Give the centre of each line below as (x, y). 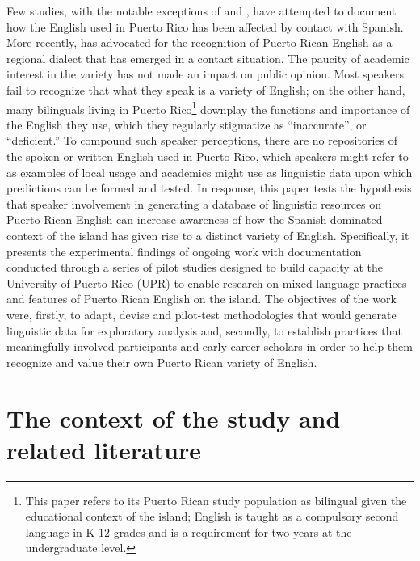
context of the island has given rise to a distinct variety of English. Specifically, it (208, 235)
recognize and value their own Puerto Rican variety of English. (162, 362)
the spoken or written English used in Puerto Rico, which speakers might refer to (208, 156)
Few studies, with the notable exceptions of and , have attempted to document (202, 11)
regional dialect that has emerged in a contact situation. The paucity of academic (208, 58)
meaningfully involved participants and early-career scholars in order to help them (210, 346)
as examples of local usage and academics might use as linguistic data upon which (210, 172)
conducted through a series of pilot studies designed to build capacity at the (195, 267)
